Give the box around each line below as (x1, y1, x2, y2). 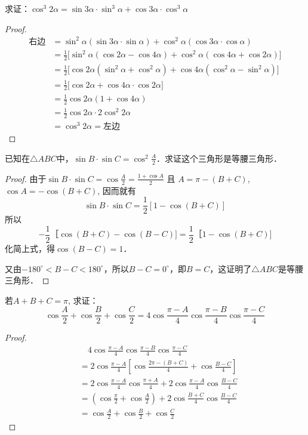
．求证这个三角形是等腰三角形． (156, 152, 282, 164)
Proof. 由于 (5, 172, 47, 184)
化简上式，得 (5, 242, 55, 254)
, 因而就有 (97, 184, 136, 196)
